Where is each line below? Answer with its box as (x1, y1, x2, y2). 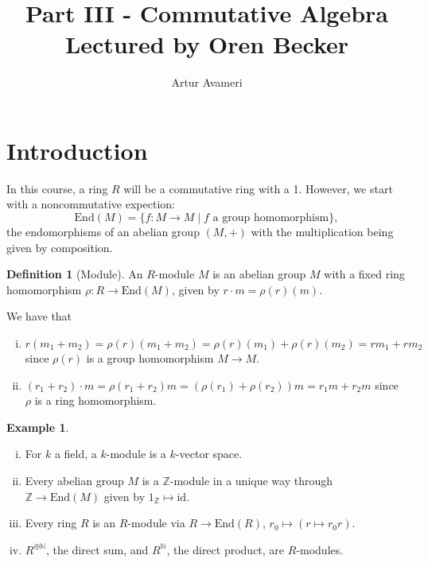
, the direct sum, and (45, 541, 149, 557)
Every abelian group (25, 472, 124, 488)
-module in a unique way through (169, 472, 333, 488)
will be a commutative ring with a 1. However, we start (123, 180, 393, 196)
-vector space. (175, 445, 243, 462)
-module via (127, 514, 185, 531)
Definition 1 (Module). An (6, 266, 143, 282)
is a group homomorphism (86, 350, 214, 366)
